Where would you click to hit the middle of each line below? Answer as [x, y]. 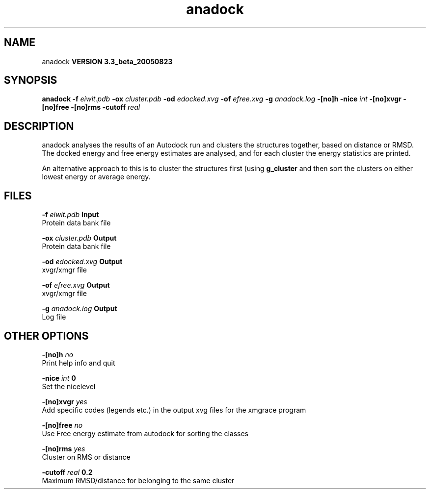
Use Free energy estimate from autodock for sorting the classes [145, 433]
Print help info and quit [79, 363]
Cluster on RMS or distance [86, 457]
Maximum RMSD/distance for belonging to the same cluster [138, 480]
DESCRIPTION [39, 126]
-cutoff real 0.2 [67, 472]
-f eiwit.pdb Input [70, 215]
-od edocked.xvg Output [82, 262]
